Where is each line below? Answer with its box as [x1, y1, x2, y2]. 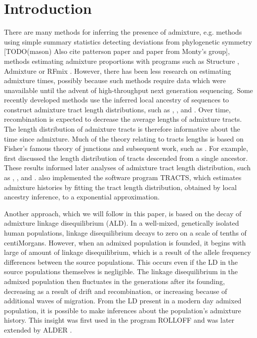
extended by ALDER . [4, 324, 72, 335]
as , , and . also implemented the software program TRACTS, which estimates [4, 172, 242, 183]
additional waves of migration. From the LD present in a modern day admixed [4, 295, 242, 306]
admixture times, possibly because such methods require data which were [4, 75, 226, 86]
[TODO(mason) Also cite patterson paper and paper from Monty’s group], [4, 46, 230, 56]
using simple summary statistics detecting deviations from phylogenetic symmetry [4, 36, 252, 47]
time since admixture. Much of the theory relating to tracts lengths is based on [4, 133, 244, 144]
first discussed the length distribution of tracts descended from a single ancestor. [4, 152, 248, 163]
